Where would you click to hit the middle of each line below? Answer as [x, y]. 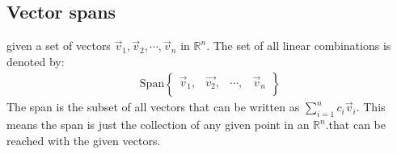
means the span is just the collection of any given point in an [158, 125]
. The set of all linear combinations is [299, 46]
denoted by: [36, 61]
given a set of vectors [59, 46]
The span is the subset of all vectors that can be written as [153, 107]
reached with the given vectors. [84, 140]
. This [371, 107]
